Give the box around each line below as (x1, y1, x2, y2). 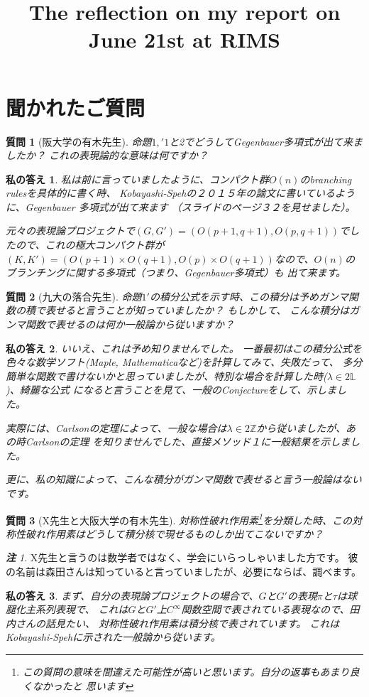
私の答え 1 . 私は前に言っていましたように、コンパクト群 (6, 171, 269, 186)
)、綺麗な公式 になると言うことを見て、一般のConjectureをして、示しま (6, 382, 337, 397)
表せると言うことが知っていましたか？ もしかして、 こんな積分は (45, 303, 350, 318)
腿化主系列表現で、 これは (6, 602, 128, 617)
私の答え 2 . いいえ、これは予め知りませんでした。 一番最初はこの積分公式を (6, 340, 362, 355)
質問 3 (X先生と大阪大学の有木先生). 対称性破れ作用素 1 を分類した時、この (6, 510, 352, 527)
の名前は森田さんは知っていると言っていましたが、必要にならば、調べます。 (6, 564, 361, 578)
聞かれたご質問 (6, 92, 145, 121)
